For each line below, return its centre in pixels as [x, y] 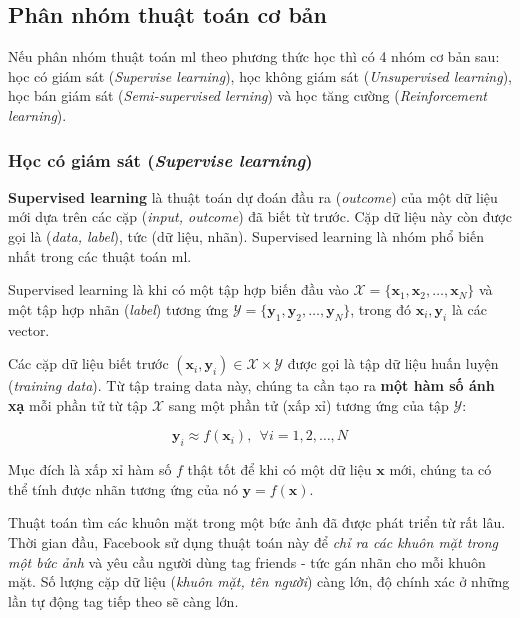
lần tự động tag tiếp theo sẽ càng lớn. [123, 600]
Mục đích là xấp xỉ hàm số [90, 469]
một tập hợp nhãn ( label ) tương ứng [118, 308]
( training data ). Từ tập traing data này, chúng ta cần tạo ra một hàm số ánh [251, 385]
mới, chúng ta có [440, 469]
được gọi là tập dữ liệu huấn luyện [393, 363]
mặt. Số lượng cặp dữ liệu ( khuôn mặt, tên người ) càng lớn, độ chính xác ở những [259, 581]
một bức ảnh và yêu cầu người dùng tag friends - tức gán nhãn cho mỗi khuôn [247, 561]
